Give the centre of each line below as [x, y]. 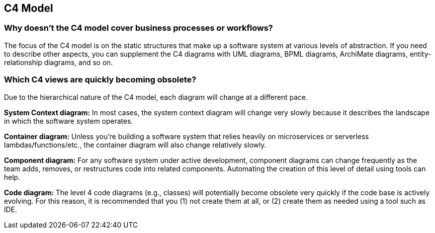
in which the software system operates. [69, 121]
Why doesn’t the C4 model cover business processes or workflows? [139, 28]
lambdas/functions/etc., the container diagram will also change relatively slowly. [135, 145]
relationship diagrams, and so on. [58, 62]
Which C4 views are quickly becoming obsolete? [100, 80]
